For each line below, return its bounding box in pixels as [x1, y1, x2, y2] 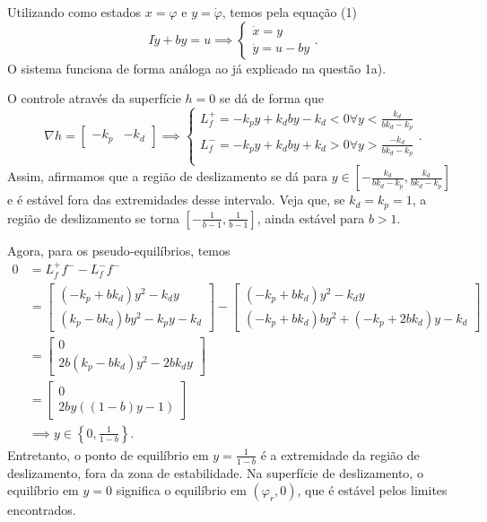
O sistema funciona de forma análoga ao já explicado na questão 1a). [7, 58, 387, 77]
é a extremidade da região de [260, 445, 420, 464]
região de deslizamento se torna [7, 208, 179, 227]
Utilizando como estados [7, 3, 142, 21]
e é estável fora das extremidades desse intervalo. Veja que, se [7, 190, 345, 209]
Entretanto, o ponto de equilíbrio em [7, 445, 209, 464]
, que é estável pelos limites [297, 481, 448, 500]
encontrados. [7, 500, 76, 519]
